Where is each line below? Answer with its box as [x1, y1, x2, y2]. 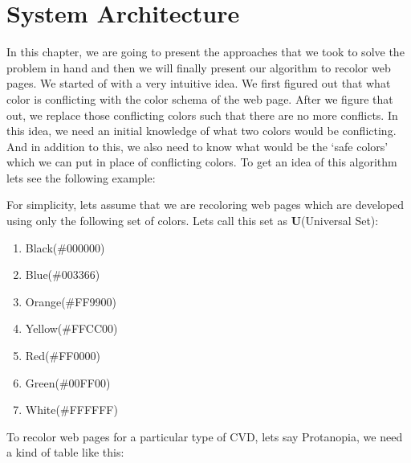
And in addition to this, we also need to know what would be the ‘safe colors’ [6, 137, 389, 154]
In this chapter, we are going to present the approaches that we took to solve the [6, 43, 405, 60]
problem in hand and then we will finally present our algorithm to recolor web [6, 59, 391, 76]
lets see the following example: [6, 169, 156, 186]
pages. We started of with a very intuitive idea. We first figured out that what [6, 75, 391, 92]
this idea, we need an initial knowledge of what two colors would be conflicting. [6, 122, 397, 139]
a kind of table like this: [6, 444, 124, 461]
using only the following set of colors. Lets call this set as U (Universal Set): [6, 212, 379, 229]
